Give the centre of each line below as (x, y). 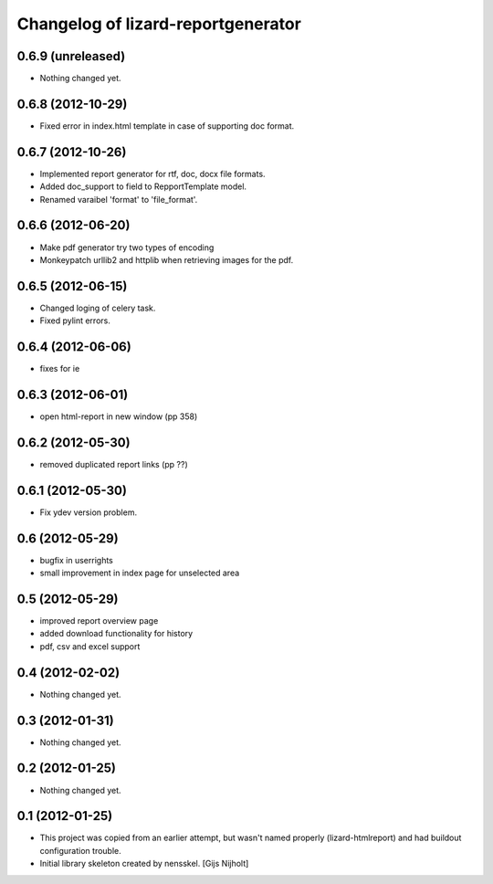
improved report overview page (99, 621)
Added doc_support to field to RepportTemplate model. (143, 186)
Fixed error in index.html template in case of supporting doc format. (167, 126)
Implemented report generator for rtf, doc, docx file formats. (152, 174)
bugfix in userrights (77, 560)
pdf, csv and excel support (90, 646)
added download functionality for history (116, 634)
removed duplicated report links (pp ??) (114, 464)
